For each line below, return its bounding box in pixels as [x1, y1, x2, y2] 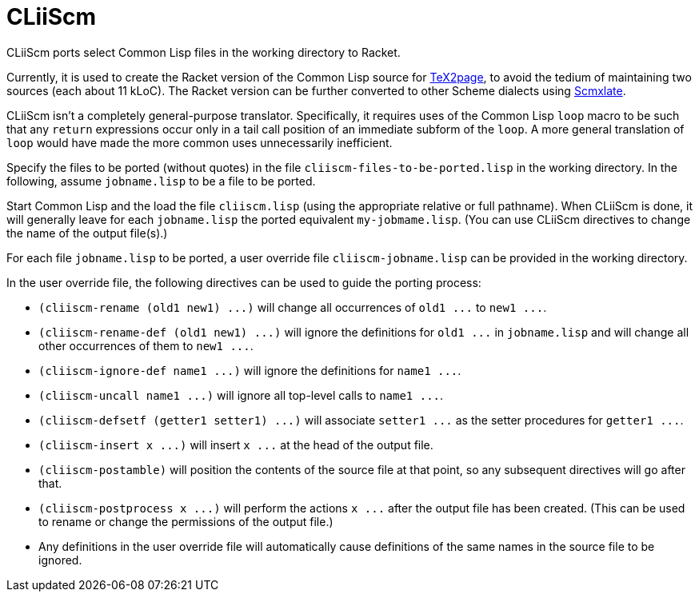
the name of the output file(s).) [6, 225, 168, 240]
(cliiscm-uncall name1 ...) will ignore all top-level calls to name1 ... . [38, 388, 444, 402]
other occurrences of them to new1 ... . [38, 338, 254, 353]
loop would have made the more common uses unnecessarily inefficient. [6, 135, 393, 149]
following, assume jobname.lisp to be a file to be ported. [6, 173, 316, 188]
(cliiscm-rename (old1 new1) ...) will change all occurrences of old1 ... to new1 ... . [38, 300, 547, 314]
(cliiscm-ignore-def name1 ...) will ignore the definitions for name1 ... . [38, 363, 461, 377]
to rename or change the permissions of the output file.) [38, 514, 334, 528]
